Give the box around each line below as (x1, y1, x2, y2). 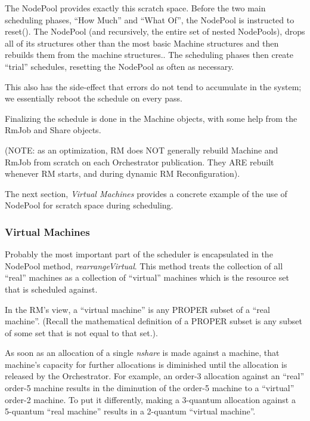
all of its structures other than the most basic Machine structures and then (5, 36, 279, 49)
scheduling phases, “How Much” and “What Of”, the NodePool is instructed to (5, 13, 294, 26)
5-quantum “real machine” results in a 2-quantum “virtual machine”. (5, 405, 256, 417)
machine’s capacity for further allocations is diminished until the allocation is (5, 358, 287, 370)
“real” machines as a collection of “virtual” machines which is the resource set (5, 271, 289, 284)
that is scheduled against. (5, 282, 98, 295)
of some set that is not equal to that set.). (5, 326, 158, 339)
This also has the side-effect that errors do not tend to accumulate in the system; (5, 80, 302, 93)
